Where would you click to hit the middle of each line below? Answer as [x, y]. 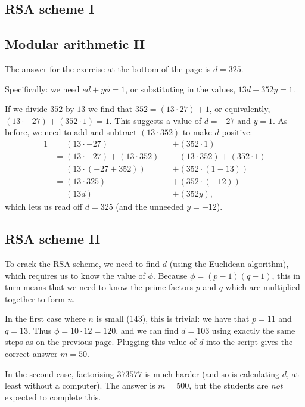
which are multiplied [263, 287]
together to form [35, 298]
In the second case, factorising [60, 373]
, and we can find [147, 330]
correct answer [31, 354]
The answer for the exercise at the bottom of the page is [108, 68]
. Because [170, 275]
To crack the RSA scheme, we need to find [83, 263]
